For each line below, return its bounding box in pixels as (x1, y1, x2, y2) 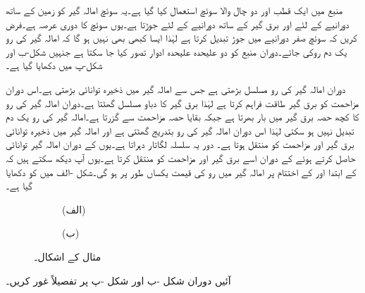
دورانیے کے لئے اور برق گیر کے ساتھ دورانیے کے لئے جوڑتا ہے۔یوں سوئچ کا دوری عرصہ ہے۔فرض (6, 16, 349, 31)
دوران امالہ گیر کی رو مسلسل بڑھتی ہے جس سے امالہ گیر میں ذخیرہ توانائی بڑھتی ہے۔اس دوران (6, 81, 346, 96)
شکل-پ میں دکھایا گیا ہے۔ (6, 58, 103, 73)
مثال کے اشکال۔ (34, 249, 101, 263)
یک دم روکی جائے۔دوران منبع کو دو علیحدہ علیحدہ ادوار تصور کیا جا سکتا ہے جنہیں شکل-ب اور (6, 44, 347, 58)
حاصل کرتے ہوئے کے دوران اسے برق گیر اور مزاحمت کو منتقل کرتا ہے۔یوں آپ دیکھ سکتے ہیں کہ (6, 150, 356, 165)
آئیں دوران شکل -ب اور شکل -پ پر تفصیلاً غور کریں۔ (6, 273, 231, 287)
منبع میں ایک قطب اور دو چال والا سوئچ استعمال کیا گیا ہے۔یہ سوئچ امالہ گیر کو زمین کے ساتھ (6, 3, 343, 17)
